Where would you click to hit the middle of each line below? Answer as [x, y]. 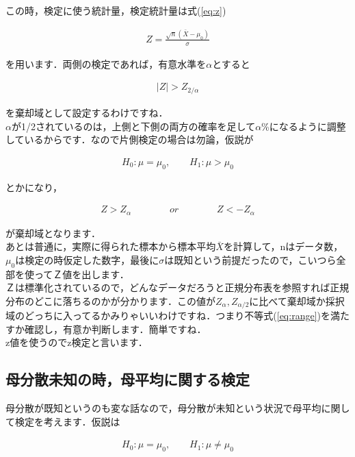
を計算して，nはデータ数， [283, 246]
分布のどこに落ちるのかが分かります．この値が [111, 300]
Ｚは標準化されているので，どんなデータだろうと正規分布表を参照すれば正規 [177, 287]
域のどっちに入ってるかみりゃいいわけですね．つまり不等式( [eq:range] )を [168, 316]
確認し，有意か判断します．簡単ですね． [115, 329]
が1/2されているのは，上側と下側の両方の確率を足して [133, 126]
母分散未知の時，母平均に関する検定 [128, 379]
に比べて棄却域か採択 [297, 300]
